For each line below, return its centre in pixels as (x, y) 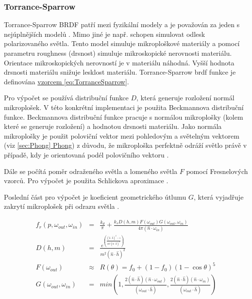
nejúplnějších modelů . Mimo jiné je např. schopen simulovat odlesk (105, 34)
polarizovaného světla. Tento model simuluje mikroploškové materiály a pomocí (122, 43)
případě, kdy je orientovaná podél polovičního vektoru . (86, 154)
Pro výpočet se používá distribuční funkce (66, 98)
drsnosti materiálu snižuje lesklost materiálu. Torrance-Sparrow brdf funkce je (120, 72)
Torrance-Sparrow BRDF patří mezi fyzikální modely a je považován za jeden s (122, 24)
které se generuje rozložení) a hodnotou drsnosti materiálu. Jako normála (113, 126)
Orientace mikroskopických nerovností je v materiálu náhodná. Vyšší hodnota (119, 62)
